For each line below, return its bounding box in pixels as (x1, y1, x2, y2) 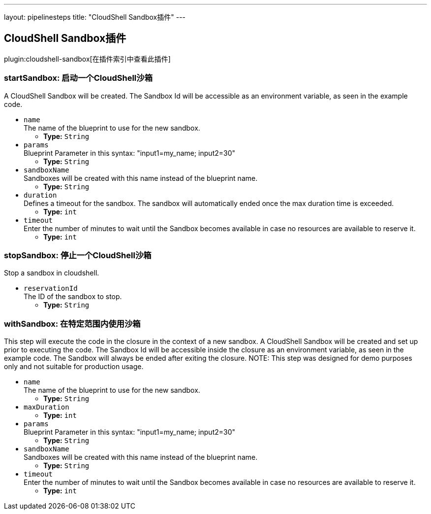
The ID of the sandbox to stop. (24, 292, 122, 301)
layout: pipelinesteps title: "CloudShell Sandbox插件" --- (4, 13, 186, 21)
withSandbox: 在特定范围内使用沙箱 (4, 318, 141, 329)
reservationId (24, 284, 78, 293)
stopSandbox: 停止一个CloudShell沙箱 (4, 250, 152, 260)
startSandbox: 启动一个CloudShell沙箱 (4, 73, 153, 83)
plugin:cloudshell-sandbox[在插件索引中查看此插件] (4, 54, 171, 63)
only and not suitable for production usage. (4, 362, 144, 371)
